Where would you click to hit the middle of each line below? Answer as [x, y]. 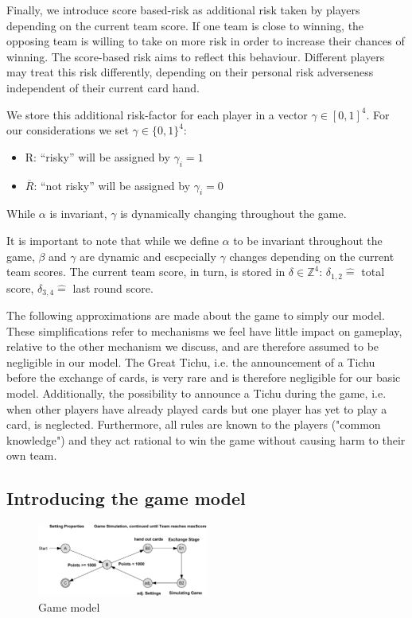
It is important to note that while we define [113, 240]
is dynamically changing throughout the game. [233, 214]
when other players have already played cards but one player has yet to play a [197, 408]
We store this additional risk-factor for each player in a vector [157, 114]
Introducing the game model [126, 498]
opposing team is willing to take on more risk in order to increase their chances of [206, 41]
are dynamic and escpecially [148, 256]
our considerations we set [68, 130]
